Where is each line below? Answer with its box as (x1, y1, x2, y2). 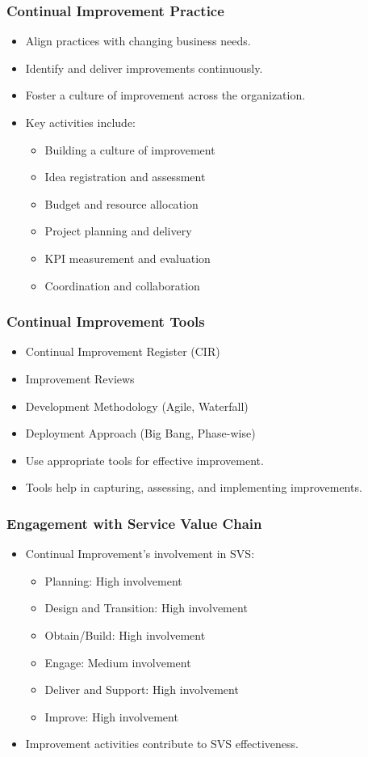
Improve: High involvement (44, 708, 178, 725)
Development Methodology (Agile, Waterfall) (25, 397, 249, 414)
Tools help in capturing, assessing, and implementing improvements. (25, 479, 362, 496)
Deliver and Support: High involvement (44, 681, 239, 698)
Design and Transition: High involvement (44, 599, 248, 616)
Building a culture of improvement (44, 141, 215, 158)
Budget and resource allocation (44, 195, 199, 212)
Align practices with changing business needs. (25, 32, 251, 49)
